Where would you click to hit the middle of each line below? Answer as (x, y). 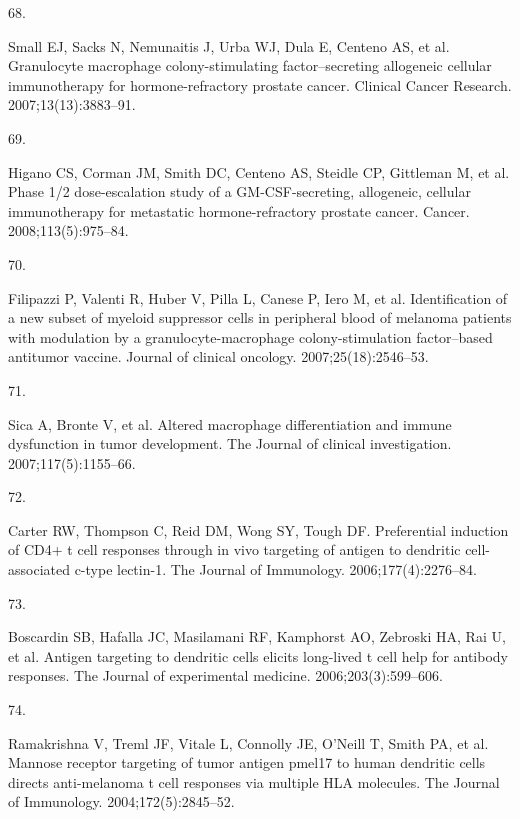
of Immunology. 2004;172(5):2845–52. (121, 801)
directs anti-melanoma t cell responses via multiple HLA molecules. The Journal (254, 781)
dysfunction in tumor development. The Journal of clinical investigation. (230, 443)
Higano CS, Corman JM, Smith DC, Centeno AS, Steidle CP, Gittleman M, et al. (259, 171)
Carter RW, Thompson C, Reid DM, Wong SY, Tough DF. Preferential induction (258, 529)
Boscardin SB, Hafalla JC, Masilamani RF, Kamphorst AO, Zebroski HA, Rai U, (257, 636)
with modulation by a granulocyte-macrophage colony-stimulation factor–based (250, 336)
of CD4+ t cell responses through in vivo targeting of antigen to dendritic (234, 549)
